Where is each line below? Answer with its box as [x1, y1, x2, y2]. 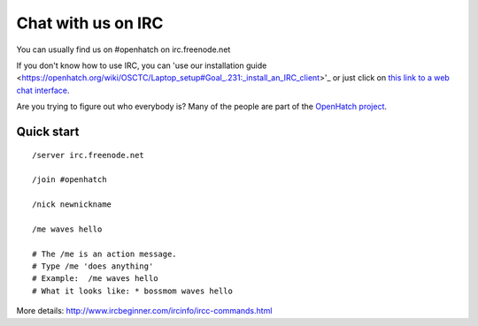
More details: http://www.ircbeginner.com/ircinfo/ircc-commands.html [16, 306, 273, 316]
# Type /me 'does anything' [32, 262, 154, 271]
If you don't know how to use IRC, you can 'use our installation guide [16, 60, 267, 71]
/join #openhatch [32, 175, 107, 185]
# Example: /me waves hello [32, 274, 158, 284]
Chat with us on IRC [16, 13, 164, 33]
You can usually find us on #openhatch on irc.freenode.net [16, 44, 231, 55]
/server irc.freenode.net [32, 150, 145, 160]
